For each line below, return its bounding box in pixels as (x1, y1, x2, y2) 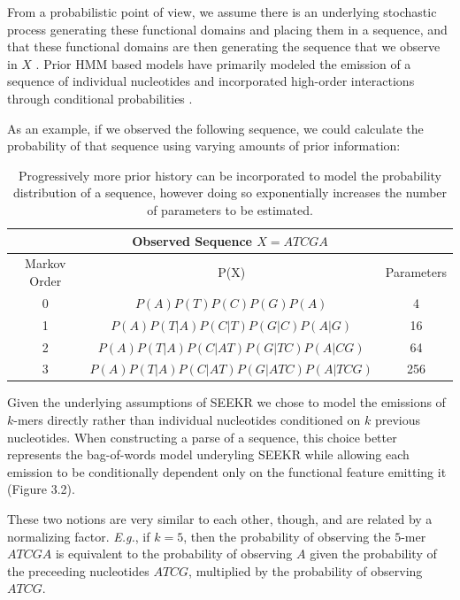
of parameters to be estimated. (147, 200, 313, 219)
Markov (25, 254, 66, 273)
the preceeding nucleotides (7, 561, 149, 580)
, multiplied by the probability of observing (188, 561, 423, 580)
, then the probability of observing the (183, 527, 391, 545)
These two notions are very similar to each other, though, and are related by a (7, 510, 433, 527)
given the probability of (310, 544, 437, 563)
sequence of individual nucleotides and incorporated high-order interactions (7, 72, 415, 90)
